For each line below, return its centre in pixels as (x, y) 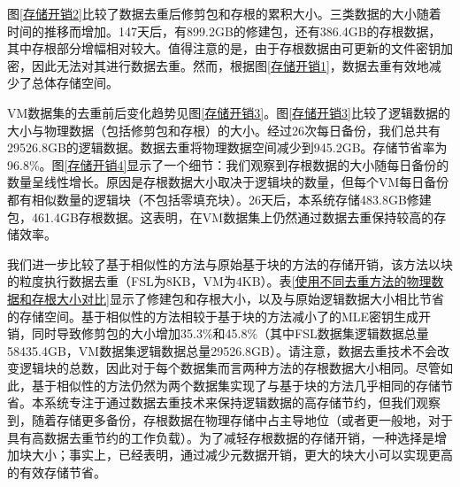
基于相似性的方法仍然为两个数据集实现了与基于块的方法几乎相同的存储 (236, 385)
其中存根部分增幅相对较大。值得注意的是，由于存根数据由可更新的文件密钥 (224, 48)
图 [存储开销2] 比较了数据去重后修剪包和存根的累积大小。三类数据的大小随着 (224, 13)
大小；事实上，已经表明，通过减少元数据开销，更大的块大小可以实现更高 (242, 455)
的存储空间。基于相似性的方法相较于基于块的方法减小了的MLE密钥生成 (213, 316)
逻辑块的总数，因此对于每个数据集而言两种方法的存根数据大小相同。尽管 (230, 368)
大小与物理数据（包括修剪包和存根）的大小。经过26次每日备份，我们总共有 (224, 130)
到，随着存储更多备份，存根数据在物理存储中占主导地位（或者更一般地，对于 (230, 420)
